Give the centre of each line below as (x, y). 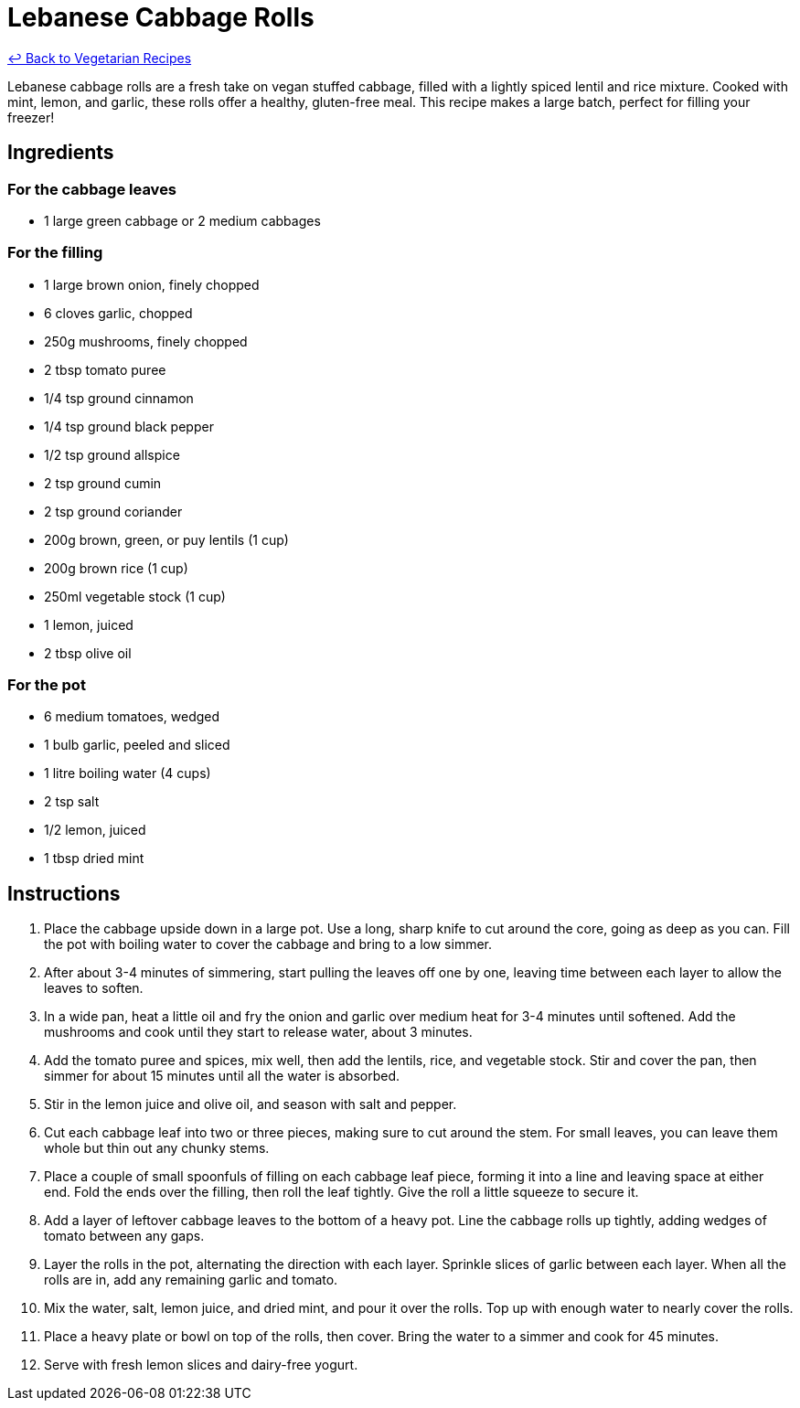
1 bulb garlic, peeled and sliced (137, 745)
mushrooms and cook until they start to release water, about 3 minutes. (258, 1032)
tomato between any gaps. (124, 1236)
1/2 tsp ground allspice (112, 454)
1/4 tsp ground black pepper (129, 426)
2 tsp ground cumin (103, 483)
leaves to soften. (94, 988)
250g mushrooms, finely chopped (146, 341)
